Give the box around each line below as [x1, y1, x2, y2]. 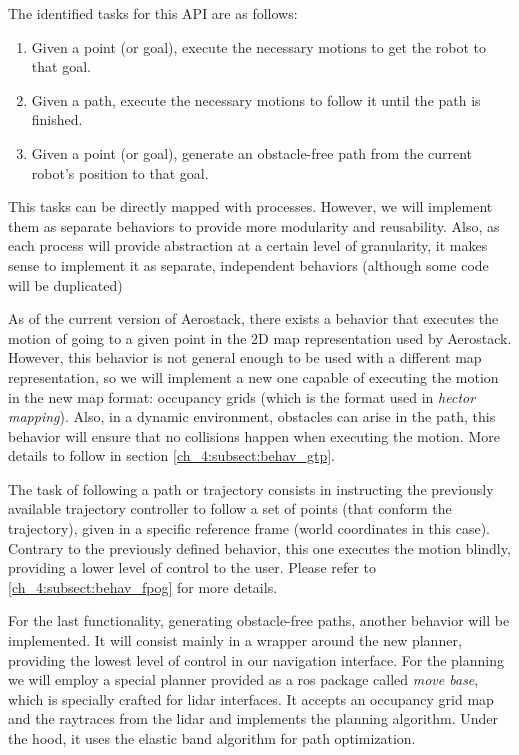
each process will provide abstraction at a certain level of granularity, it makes [8, 235, 488, 256]
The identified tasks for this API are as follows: [8, 3, 298, 23]
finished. [31, 109, 83, 130]
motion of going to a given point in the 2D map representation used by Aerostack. [8, 327, 512, 348]
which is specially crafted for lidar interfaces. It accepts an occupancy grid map [8, 688, 494, 709]
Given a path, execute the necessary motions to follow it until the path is [31, 89, 481, 110]
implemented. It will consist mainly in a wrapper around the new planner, [8, 630, 462, 651]
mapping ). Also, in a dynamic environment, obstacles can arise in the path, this [8, 406, 496, 427]
